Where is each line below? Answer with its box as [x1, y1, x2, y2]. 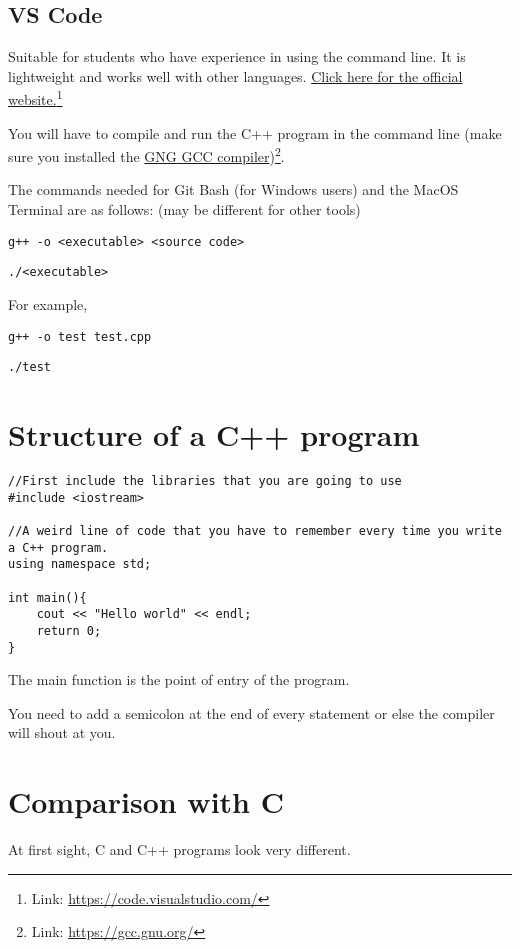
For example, [8, 293, 88, 314]
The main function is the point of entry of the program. [8, 669, 350, 690]
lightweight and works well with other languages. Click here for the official [8, 65, 463, 86]
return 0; [36, 623, 102, 638]
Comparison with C [8, 781, 284, 822]
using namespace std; [8, 557, 152, 572]
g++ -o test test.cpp [8, 329, 152, 344]
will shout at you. [8, 722, 116, 743]
